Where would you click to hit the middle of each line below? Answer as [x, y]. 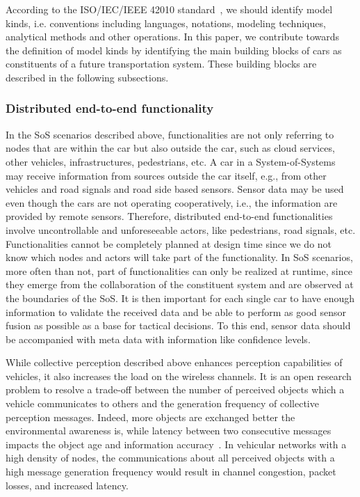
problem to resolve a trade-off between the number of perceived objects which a [175, 389]
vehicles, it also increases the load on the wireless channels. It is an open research [179, 376]
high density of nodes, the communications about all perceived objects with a [170, 458]
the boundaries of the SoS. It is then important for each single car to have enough [180, 298]
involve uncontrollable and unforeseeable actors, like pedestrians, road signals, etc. [181, 229]
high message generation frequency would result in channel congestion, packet [171, 472]
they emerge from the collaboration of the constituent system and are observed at [180, 284]
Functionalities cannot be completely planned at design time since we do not [169, 243]
